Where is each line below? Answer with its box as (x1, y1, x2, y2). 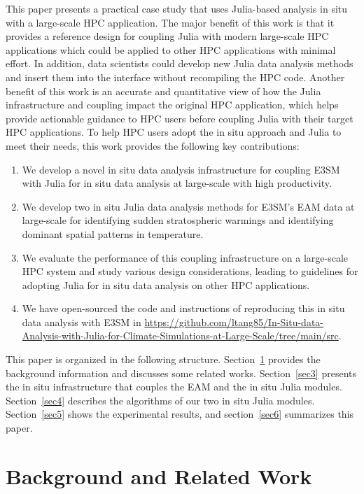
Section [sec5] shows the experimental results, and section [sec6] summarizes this (6, 407, 354, 421)
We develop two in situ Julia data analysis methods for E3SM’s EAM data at (22, 199, 355, 213)
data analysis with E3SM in (22, 314, 141, 329)
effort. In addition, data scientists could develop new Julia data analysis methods (6, 56, 353, 71)
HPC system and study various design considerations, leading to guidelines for (22, 264, 358, 278)
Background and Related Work (6, 461, 312, 490)
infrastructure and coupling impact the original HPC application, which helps (6, 97, 339, 112)
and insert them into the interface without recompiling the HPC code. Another (6, 69, 345, 84)
